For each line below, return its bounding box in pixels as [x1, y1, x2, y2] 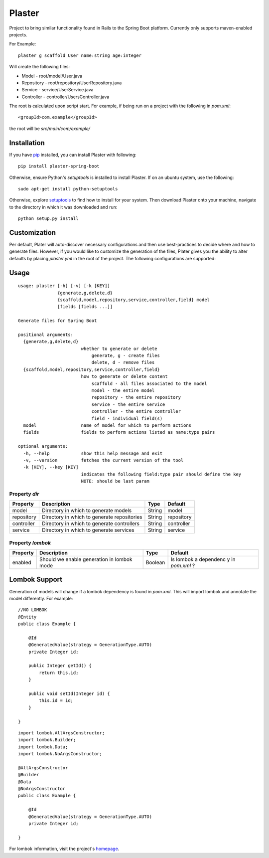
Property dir [9, 490, 39, 497]
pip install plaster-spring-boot [18, 164, 100, 169]
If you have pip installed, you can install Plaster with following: [9, 152, 136, 158]
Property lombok [9, 539, 51, 546]
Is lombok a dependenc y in [170, 556, 236, 563]
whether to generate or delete [81, 345, 157, 351]
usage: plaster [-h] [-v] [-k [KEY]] [18, 283, 111, 289]
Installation [9, 139, 45, 147]
